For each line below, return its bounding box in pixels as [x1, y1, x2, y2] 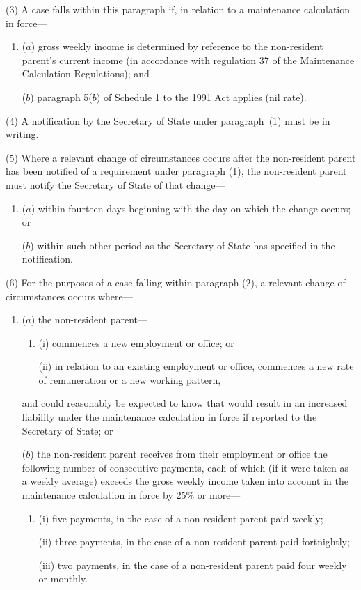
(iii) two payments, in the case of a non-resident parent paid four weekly [38, 557, 347, 572]
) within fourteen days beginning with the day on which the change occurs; [31, 201, 351, 215]
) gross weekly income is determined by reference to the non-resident [31, 39, 323, 54]
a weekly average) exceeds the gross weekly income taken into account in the [22, 474, 349, 488]
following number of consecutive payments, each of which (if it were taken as [22, 460, 349, 474]
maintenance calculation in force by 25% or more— [22, 488, 241, 502]
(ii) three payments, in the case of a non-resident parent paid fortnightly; [38, 534, 350, 549]
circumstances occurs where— [6, 288, 133, 303]
